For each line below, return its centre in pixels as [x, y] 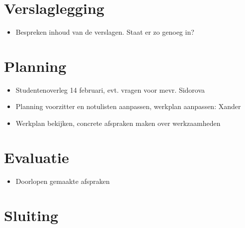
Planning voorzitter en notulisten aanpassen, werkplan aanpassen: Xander [128, 106]
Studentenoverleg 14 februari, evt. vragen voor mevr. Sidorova [110, 89]
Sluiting [31, 215]
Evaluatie [37, 157]
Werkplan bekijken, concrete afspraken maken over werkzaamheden [118, 123]
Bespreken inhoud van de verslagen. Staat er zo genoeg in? [105, 32]
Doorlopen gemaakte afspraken [63, 181]
